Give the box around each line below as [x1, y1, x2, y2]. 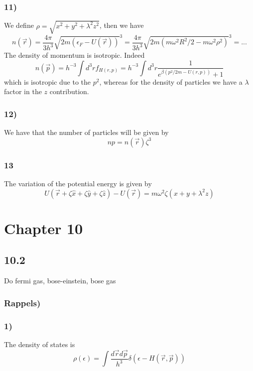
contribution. [49, 86, 89, 97]
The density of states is [4, 339, 75, 349]
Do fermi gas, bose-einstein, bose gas [4, 275, 116, 286]
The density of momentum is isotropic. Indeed [4, 50, 145, 60]
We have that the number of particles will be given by [4, 127, 169, 137]
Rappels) [4, 296, 41, 309]
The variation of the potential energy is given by [4, 178, 152, 189]
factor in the [4, 86, 42, 97]
